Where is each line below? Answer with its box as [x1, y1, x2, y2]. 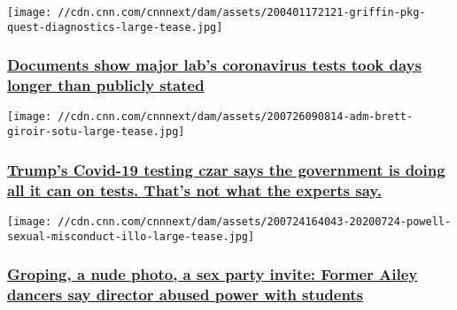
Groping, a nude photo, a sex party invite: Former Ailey [7, 263, 418, 285]
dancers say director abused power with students [7, 284, 364, 306]
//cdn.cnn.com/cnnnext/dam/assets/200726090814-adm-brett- [58, 110, 414, 124]
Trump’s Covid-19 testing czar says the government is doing [7, 158, 445, 180]
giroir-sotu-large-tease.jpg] [7, 125, 185, 139]
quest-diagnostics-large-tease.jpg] [7, 20, 223, 34]
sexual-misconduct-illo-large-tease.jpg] [7, 230, 255, 243]
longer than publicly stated [7, 74, 205, 96]
